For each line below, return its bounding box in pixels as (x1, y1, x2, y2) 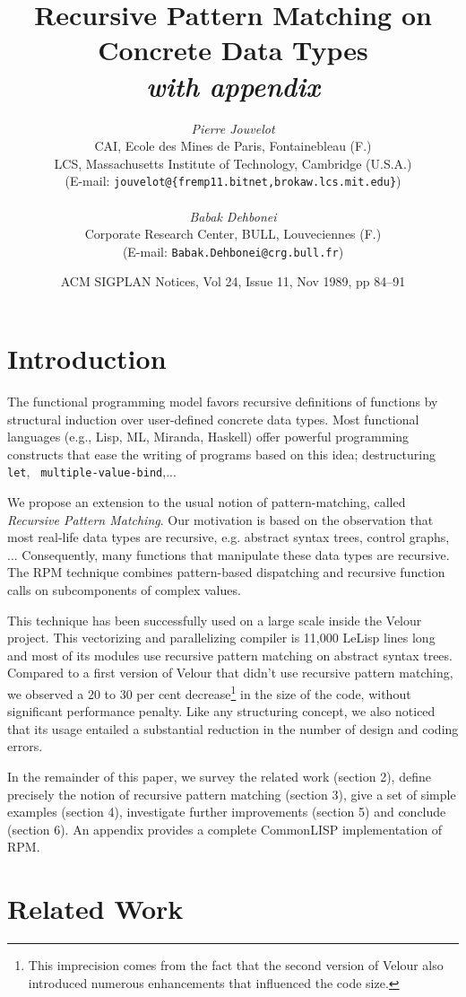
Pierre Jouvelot (191, 118, 275, 137)
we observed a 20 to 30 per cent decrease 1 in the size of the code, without (7, 681, 411, 703)
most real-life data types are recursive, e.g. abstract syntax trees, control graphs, (7, 528, 450, 547)
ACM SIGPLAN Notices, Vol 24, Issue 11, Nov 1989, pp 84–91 (60, 272, 406, 291)
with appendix (146, 66, 320, 104)
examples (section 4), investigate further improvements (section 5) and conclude (7, 802, 446, 821)
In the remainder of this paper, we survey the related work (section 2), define (7, 766, 431, 785)
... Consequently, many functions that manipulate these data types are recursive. (7, 545, 450, 564)
